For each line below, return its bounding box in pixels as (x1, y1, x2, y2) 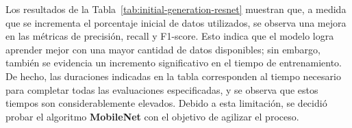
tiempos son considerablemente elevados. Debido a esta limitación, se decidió (5, 96, 327, 110)
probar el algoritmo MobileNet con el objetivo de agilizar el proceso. (5, 109, 299, 123)
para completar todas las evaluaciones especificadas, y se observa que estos (5, 82, 318, 97)
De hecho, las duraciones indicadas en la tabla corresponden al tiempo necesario (5, 68, 341, 83)
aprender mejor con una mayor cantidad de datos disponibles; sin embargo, (5, 42, 320, 56)
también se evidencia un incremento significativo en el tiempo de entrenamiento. (5, 55, 342, 70)
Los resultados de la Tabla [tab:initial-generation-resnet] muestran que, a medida (5, 2, 347, 16)
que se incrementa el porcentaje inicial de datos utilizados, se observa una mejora (5, 15, 347, 29)
